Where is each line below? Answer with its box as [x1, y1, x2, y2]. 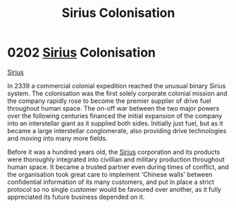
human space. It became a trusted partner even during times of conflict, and [7, 162, 229, 171]
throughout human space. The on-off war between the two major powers [7, 104, 220, 112]
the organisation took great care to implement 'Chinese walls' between [7, 170, 213, 178]
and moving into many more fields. [7, 134, 108, 142]
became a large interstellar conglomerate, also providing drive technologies [7, 126, 227, 135]
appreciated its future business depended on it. [7, 192, 145, 201]
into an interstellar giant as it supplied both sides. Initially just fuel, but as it [7, 118, 223, 128]
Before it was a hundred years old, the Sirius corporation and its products [7, 147, 221, 156]
